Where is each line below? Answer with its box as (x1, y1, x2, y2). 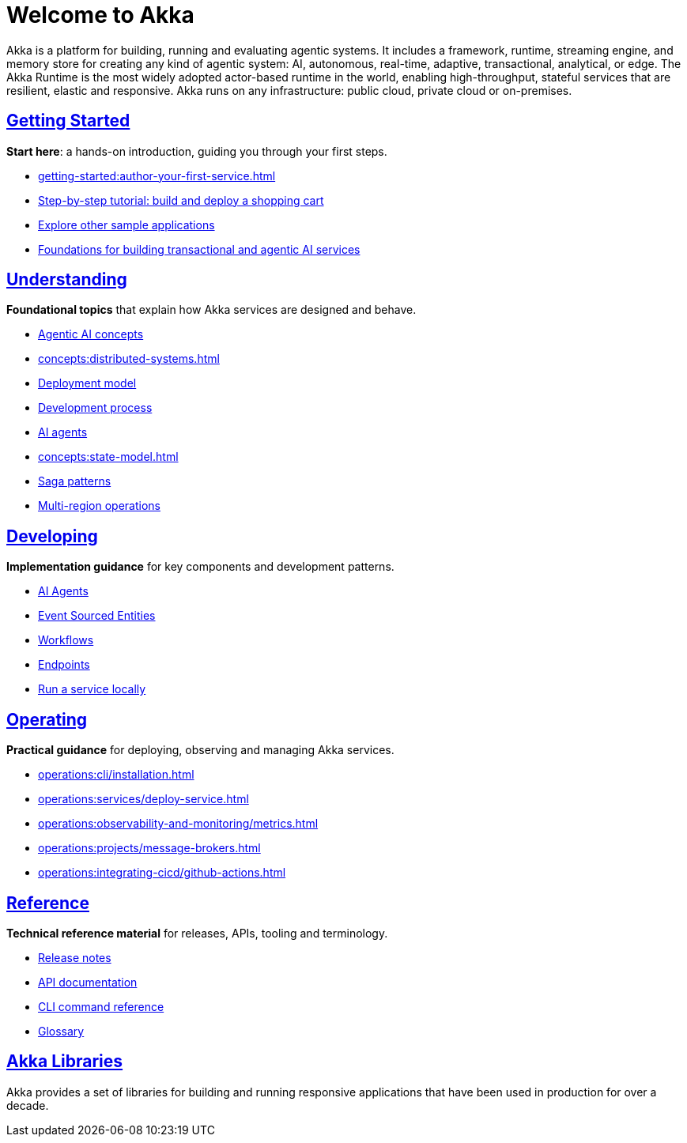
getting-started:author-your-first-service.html (38, 168, 276, 183)
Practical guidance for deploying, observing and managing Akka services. (6, 743, 394, 757)
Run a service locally (38, 682, 146, 696)
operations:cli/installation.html (38, 768, 194, 782)
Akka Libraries (6, 1051, 123, 1072)
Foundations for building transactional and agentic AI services (38, 242, 360, 256)
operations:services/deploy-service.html (38, 792, 249, 806)
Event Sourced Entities (38, 609, 156, 623)
